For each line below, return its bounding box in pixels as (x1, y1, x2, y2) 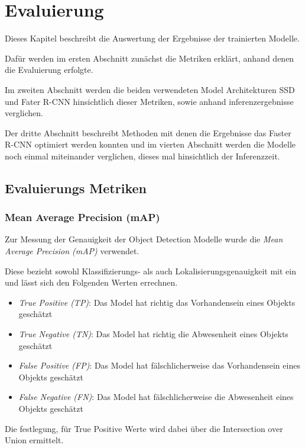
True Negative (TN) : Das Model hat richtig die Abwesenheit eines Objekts (18, 328, 288, 340)
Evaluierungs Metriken (5, 178, 147, 197)
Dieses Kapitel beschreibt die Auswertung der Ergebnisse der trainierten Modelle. (5, 32, 300, 44)
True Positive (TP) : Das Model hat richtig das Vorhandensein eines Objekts (18, 296, 296, 308)
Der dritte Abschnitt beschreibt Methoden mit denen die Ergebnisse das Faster (5, 126, 291, 139)
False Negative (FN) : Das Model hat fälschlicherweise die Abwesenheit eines (18, 391, 294, 403)
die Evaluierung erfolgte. (5, 63, 93, 76)
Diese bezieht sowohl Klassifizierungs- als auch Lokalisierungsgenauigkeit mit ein (5, 264, 296, 277)
